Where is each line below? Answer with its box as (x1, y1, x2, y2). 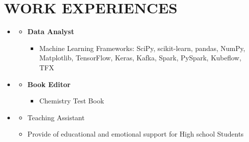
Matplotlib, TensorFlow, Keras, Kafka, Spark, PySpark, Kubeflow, (39, 52, 242, 63)
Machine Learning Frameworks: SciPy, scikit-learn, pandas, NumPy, (39, 43, 246, 53)
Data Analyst (27, 26, 74, 37)
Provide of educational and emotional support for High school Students (27, 129, 244, 139)
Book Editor (27, 79, 71, 89)
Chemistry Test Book (39, 95, 104, 106)
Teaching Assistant (27, 112, 85, 122)
